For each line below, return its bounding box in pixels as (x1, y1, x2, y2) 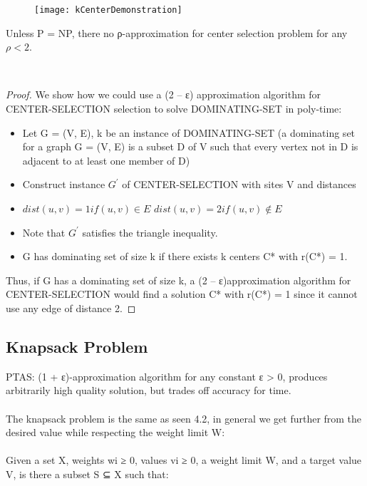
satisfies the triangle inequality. (82, 224, 218, 239)
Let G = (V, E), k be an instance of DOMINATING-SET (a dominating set (22, 125, 356, 140)
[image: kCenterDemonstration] (34, 5, 182, 15)
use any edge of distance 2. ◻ (6, 300, 136, 315)
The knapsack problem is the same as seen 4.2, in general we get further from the (6, 410, 362, 425)
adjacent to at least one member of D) (22, 152, 190, 167)
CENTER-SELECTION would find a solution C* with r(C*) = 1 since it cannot (6, 286, 358, 301)
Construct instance (22, 177, 105, 192)
